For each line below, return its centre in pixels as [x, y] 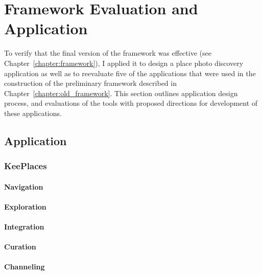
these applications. [33, 113]
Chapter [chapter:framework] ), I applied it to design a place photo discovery [124, 63]
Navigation [24, 186]
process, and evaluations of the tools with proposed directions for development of [131, 103]
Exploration [25, 206]
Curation [20, 247]
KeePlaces [26, 166]
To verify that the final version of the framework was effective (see [108, 53]
